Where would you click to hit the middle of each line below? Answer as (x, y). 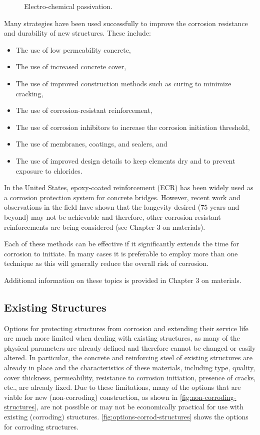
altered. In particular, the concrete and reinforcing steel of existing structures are (128, 357)
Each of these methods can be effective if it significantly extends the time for (122, 244)
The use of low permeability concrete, (73, 49)
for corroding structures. (41, 426)
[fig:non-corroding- (208, 397)
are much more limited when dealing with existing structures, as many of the (122, 338)
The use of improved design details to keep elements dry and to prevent (125, 160)
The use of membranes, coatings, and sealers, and (91, 144)
